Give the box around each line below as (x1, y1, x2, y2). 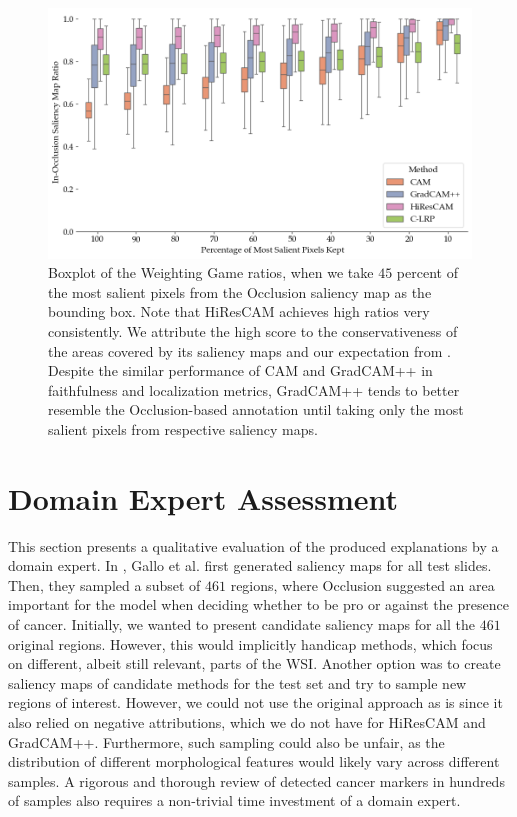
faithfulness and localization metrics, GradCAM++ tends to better (48, 379, 460, 400)
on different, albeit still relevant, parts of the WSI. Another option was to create (8, 653, 501, 674)
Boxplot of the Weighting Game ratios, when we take (48, 262, 374, 283)
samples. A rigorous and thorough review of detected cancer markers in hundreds (8, 770, 505, 791)
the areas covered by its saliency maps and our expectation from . (48, 340, 451, 361)
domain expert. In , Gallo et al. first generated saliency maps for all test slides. (8, 555, 492, 576)
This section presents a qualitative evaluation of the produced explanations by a (8, 535, 499, 556)
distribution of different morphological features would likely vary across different (8, 751, 500, 772)
